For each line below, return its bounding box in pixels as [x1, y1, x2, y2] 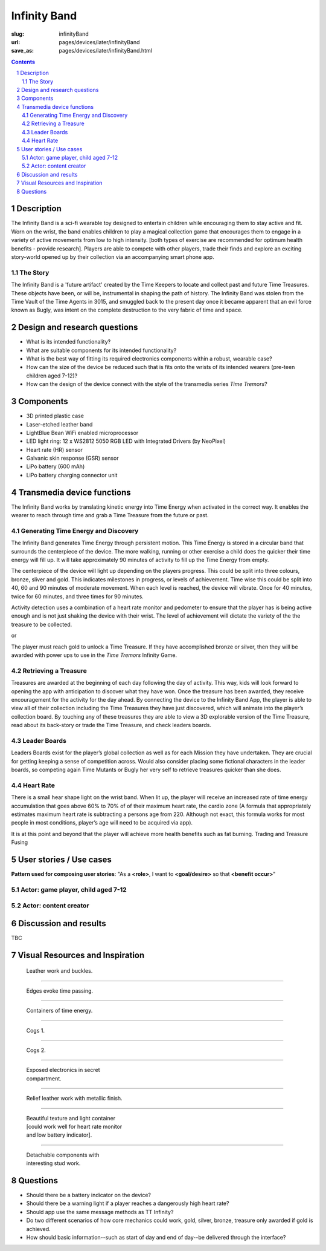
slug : [11, 30, 24, 38]
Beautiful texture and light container [26, 1114, 116, 1122]
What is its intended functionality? [26, 338, 111, 345]
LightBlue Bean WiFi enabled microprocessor [26, 429, 139, 436]
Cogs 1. [26, 1027, 45, 1034]
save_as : [11, 47, 34, 54]
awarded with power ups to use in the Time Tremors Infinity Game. [11, 651, 177, 659]
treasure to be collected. [11, 621, 72, 628]
